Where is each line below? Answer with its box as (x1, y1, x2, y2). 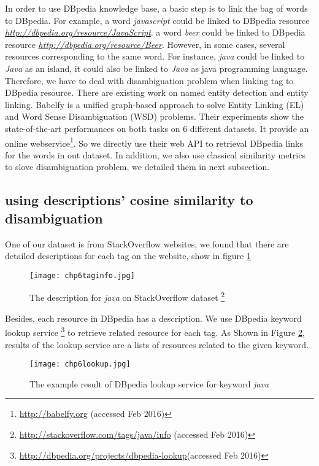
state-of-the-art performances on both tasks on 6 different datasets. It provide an (5, 122, 309, 134)
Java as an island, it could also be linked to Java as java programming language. (5, 61, 308, 74)
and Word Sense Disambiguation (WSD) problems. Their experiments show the (5, 110, 304, 123)
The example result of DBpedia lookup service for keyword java (29, 377, 269, 390)
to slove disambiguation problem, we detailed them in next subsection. (5, 160, 270, 173)
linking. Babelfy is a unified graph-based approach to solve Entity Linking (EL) (5, 98, 304, 111)
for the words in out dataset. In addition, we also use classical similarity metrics (5, 148, 306, 161)
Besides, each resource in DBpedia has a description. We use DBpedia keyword (5, 311, 302, 324)
